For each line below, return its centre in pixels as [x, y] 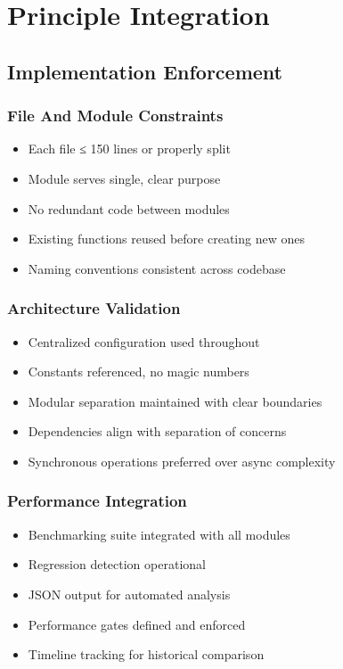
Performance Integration [97, 501]
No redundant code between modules [129, 208]
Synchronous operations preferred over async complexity [182, 461]
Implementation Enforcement [145, 71]
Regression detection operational [117, 564]
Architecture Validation [94, 308]
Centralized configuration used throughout [144, 341]
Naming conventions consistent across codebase [157, 268]
